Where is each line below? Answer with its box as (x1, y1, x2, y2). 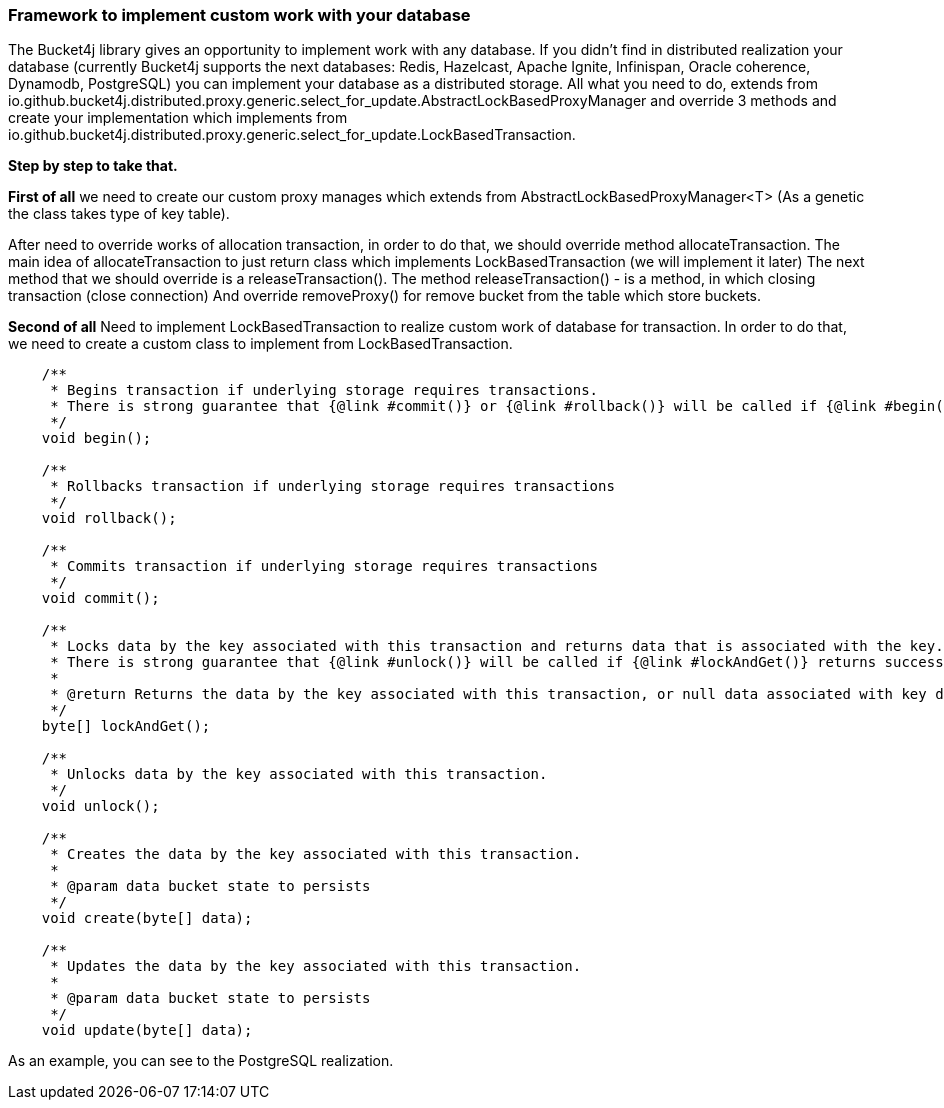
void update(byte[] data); (41, 1022, 253, 1039)
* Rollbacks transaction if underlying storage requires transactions (50, 478, 615, 495)
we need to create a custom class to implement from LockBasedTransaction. (8, 335, 513, 353)
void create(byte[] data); (41, 910, 253, 927)
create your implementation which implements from (8, 109, 348, 127)
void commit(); (41, 590, 160, 607)
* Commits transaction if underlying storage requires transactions (50, 558, 599, 575)
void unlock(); (41, 798, 160, 815)
